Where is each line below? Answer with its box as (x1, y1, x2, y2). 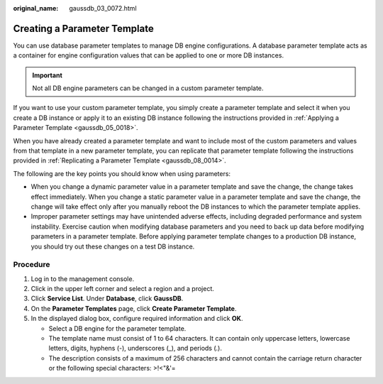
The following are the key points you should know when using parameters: (13, 169, 231, 177)
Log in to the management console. (30, 274, 135, 283)
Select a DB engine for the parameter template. (48, 324, 187, 333)
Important (32, 71, 63, 79)
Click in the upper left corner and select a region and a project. (30, 285, 214, 293)
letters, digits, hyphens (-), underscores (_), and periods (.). (48, 344, 223, 353)
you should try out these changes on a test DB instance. (30, 242, 195, 251)
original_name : (13, 4, 59, 12)
